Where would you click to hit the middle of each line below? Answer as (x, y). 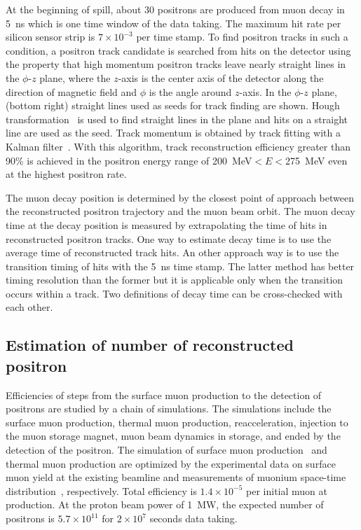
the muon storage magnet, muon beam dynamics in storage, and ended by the (173, 436)
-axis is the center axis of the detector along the (221, 77)
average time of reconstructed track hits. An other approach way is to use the (172, 252)
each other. (29, 307)
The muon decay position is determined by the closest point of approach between (180, 197)
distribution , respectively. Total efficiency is (101, 490)
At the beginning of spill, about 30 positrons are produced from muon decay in (175, 9)
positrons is (30, 518)
